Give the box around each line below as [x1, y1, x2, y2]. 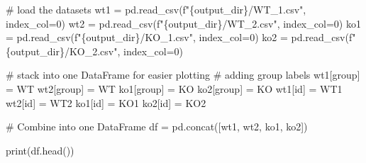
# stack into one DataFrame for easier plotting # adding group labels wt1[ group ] [6, 67, 360, 82]
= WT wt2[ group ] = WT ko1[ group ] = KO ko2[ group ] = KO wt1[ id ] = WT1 [6, 81, 343, 96]
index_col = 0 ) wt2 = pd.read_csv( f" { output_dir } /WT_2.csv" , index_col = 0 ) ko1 [6, 16, 361, 30]
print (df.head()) [6, 142, 74, 157]
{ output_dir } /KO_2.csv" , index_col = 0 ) [6, 43, 184, 58]
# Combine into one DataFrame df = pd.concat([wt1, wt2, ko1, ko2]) [6, 119, 308, 134]
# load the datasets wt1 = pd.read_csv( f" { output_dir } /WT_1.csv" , [6, 2, 306, 16]
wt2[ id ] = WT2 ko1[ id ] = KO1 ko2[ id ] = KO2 [6, 95, 206, 110]
